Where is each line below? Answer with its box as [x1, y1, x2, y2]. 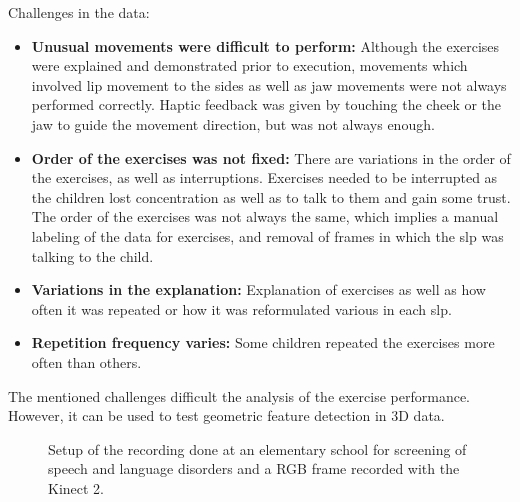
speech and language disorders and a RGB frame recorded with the [48, 458, 460, 479]
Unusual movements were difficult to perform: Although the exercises [31, 35, 500, 56]
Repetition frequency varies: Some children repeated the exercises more [31, 332, 495, 353]
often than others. [31, 351, 142, 372]
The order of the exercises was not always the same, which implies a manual [31, 206, 499, 227]
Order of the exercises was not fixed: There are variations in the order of [31, 147, 511, 168]
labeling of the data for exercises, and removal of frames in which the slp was [31, 225, 504, 246]
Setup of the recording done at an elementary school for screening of [48, 438, 467, 459]
